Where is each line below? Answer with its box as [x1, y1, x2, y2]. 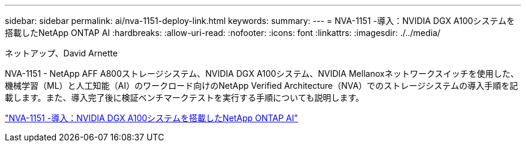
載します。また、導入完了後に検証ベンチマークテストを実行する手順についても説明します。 [5, 92, 364, 103]
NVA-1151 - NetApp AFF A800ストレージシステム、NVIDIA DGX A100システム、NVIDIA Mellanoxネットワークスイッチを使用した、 [5, 68, 519, 79]
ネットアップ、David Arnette [5, 48, 118, 58]
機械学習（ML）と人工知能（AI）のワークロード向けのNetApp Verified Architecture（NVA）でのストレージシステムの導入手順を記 [5, 80, 518, 91]
